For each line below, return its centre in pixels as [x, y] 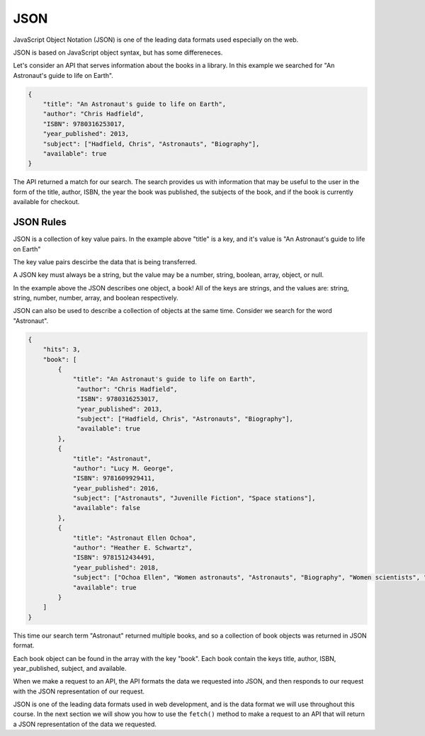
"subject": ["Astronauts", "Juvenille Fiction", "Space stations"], [194, 498]
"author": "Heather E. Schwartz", [132, 548]
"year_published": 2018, [116, 567]
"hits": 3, [62, 350]
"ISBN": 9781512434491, [114, 557]
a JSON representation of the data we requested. [85, 724]
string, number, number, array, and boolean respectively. [96, 298]
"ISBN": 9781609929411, [114, 479]
